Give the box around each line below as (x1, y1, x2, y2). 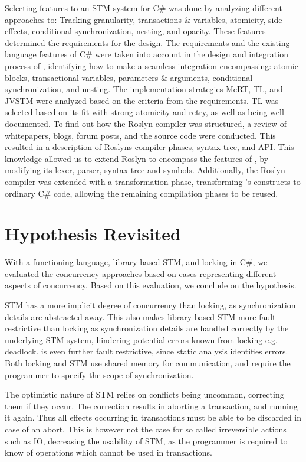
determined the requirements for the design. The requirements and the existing (5, 36, 290, 48)
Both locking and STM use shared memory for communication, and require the (5, 356, 291, 369)
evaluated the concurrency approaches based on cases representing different (5, 267, 277, 279)
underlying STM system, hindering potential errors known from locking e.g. (5, 333, 278, 346)
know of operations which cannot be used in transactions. (5, 446, 212, 458)
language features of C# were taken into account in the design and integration (5, 48, 288, 60)
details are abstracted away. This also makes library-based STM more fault (5, 310, 276, 323)
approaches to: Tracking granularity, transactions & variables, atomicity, (5, 13, 266, 25)
